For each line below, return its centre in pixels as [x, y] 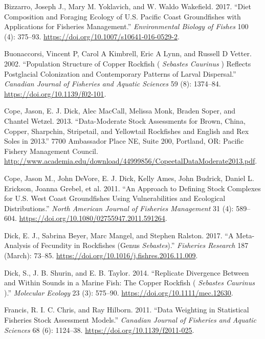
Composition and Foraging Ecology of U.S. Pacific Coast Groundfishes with [123, 16]
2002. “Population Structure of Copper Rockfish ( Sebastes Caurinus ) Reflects [128, 63]
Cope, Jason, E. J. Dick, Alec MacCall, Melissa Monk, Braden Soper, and [120, 111]
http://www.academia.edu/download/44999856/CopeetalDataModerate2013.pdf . [131, 161]
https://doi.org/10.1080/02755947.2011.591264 [92, 218]
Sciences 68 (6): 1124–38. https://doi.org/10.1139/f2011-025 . [99, 330]
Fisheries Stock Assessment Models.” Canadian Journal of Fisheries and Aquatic [130, 320]
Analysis [17, 245]
